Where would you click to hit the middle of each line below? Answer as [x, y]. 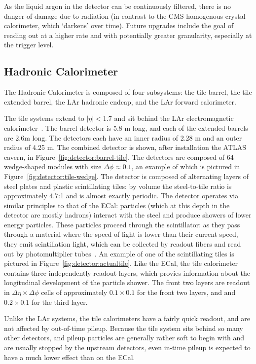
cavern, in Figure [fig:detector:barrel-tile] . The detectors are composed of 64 [119, 157]
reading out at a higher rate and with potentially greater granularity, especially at [128, 35]
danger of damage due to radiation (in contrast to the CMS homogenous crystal [125, 16]
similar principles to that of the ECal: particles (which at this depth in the [117, 205]
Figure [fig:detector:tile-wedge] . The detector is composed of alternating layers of [127, 176]
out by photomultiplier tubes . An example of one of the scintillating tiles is [119, 253]
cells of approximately [74, 292]
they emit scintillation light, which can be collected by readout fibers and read [123, 244]
